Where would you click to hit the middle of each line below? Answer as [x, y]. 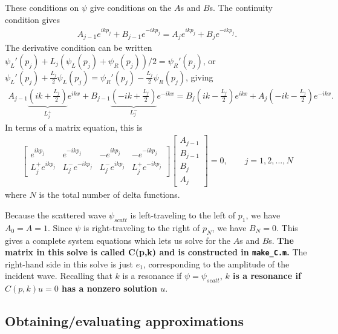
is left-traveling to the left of [183, 214]
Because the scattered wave [56, 214]
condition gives [33, 19]
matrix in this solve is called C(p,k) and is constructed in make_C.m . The [156, 252]
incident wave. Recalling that [59, 276]
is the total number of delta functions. [109, 195]
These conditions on [42, 7]
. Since [60, 227]
